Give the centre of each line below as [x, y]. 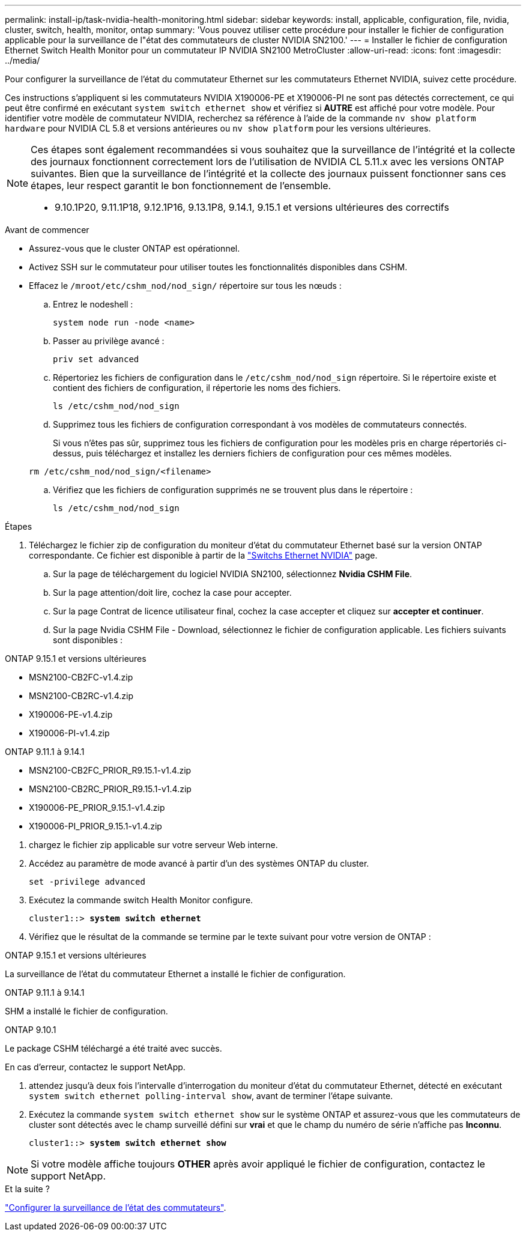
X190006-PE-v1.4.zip [71, 714]
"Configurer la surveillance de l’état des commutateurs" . [116, 1207]
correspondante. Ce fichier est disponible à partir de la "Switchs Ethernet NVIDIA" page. [203, 555]
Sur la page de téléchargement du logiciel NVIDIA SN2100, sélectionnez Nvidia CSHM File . [233, 574]
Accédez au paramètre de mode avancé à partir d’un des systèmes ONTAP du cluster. [199, 863]
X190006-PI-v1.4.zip [69, 733]
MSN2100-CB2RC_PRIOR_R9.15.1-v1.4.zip [110, 789]
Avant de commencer [47, 230]
